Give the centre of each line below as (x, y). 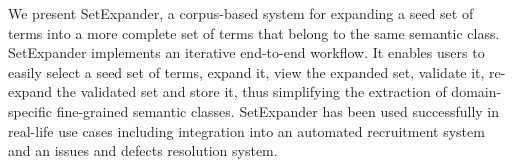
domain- (476, 91)
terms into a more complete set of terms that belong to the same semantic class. (254, 32)
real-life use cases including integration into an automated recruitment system (246, 130)
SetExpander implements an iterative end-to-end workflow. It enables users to (246, 52)
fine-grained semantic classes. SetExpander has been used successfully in (278, 110)
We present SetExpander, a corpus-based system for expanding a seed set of (241, 13)
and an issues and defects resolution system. (143, 150)
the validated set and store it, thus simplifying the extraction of (251, 91)
